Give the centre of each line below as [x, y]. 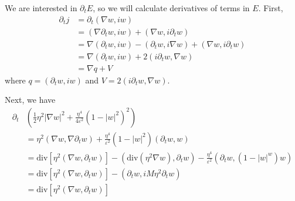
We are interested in [41, 8]
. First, [271, 8]
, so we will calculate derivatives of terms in [171, 8]
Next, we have [30, 100]
